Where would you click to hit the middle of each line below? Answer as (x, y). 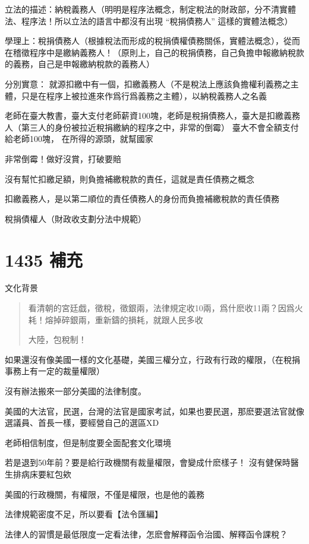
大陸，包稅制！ (57, 339)
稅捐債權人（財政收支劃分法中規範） (75, 218)
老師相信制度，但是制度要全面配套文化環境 (88, 442)
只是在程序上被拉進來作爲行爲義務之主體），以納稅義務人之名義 (144, 95)
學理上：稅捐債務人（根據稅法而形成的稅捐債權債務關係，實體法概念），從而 (152, 41)
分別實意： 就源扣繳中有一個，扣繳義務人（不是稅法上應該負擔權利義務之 (148, 83)
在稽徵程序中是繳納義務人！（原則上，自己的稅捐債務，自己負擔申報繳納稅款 (154, 52)
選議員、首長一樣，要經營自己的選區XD (82, 423)
